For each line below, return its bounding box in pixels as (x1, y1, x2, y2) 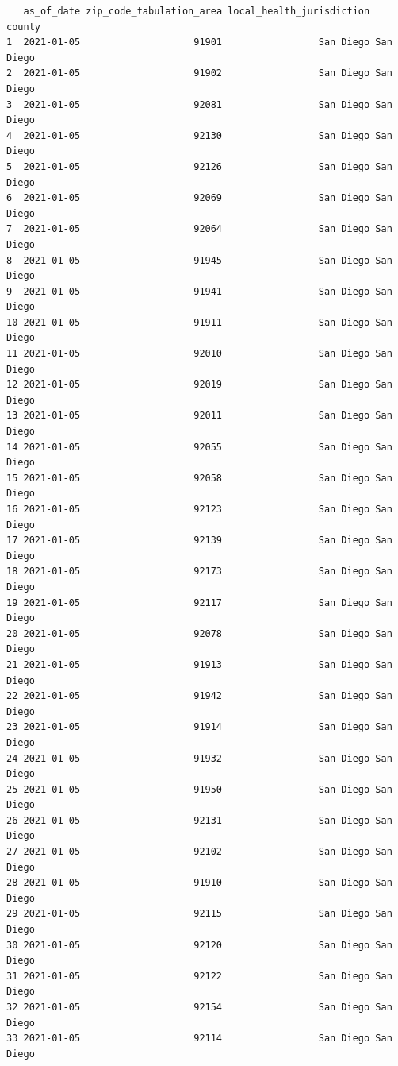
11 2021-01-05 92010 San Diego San (6, 348, 392, 360)
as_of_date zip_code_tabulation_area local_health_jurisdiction (23, 6, 370, 17)
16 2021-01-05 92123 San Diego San (6, 504, 392, 515)
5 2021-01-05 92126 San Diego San (6, 160, 392, 172)
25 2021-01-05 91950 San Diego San (6, 783, 392, 795)
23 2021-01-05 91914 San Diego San (6, 721, 392, 733)
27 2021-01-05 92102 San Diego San (6, 846, 392, 858)
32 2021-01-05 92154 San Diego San (6, 1002, 392, 1013)
